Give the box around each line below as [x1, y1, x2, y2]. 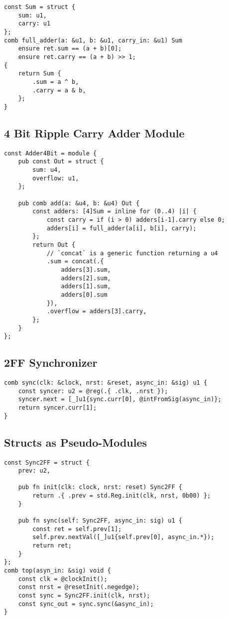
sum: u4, [32, 166, 61, 174]
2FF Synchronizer [4, 355, 98, 370]
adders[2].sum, [61, 274, 111, 282]
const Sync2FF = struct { [4, 459, 90, 466]
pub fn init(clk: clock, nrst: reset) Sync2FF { [18, 484, 182, 491]
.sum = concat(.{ [46, 258, 104, 265]
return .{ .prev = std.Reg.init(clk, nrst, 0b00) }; [32, 492, 211, 500]
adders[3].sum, [61, 266, 111, 273]
